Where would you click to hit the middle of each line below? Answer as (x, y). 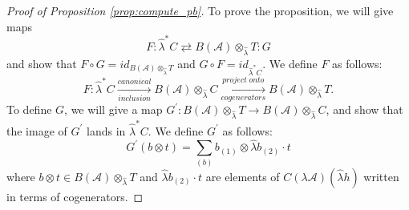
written (381, 176)
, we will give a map (113, 109)
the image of (37, 130)
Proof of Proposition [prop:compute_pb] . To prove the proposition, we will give (200, 10)
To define (29, 109)
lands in (106, 130)
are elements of (243, 176)
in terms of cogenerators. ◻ (75, 196)
